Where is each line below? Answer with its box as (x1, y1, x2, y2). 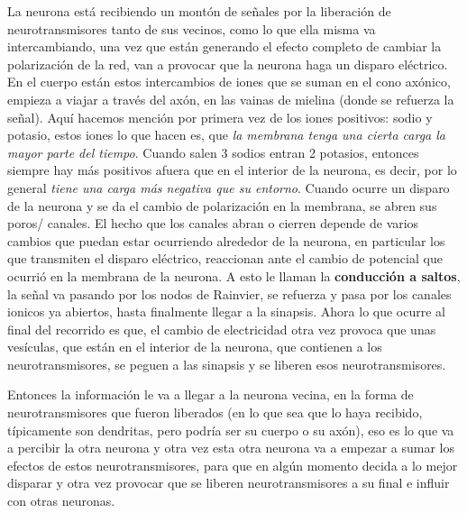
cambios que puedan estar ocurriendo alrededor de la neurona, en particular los (7, 231, 445, 250)
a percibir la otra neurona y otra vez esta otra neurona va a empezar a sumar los (7, 438, 454, 457)
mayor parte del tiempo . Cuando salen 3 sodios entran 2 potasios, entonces (7, 142, 419, 161)
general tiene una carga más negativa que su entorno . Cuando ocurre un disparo (7, 178, 450, 197)
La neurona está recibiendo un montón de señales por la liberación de (7, 2, 391, 20)
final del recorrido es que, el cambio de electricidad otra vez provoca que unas (7, 319, 436, 338)
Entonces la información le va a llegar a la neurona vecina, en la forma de (7, 385, 414, 404)
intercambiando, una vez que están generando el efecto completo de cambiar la (7, 37, 442, 56)
